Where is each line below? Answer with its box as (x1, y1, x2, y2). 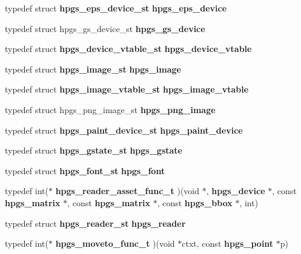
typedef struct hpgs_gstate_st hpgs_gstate (5, 144, 182, 157)
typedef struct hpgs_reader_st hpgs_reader (5, 217, 186, 229)
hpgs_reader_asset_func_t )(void (55, 184, 200, 197)
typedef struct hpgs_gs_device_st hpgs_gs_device (5, 22, 205, 34)
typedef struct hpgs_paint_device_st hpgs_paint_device (5, 123, 243, 136)
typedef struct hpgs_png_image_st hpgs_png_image (5, 103, 216, 116)
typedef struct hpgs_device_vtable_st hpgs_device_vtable (5, 42, 252, 55)
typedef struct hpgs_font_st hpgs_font (5, 164, 165, 177)
